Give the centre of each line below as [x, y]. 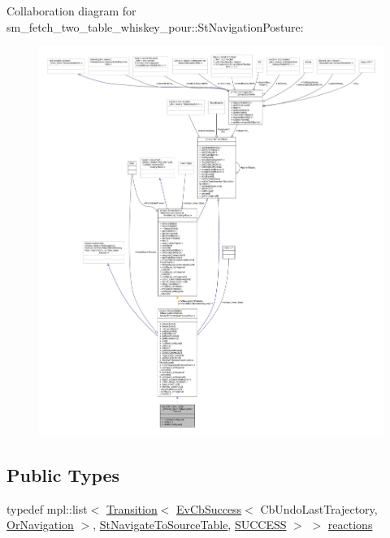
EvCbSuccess [209, 508]
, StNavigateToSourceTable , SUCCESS [190, 525]
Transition [132, 508]
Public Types [63, 474]
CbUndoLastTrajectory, [319, 508]
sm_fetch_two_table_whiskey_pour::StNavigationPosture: [155, 26]
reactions [350, 525]
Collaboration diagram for [71, 11]
